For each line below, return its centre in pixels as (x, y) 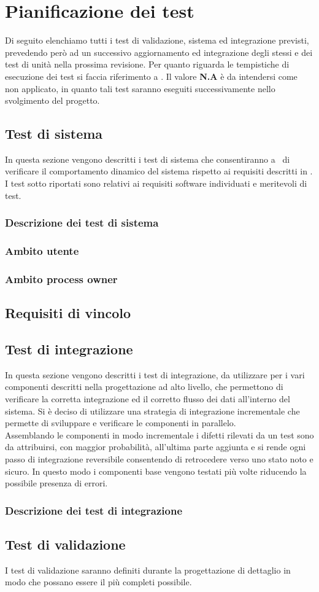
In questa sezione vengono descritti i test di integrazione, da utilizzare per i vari (155, 374)
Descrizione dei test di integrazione (94, 510)
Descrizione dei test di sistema (82, 223)
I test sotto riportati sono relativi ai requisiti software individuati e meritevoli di (156, 183)
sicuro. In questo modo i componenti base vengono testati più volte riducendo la (156, 471)
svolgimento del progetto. (52, 100)
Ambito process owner (61, 278)
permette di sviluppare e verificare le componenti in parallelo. (121, 423)
